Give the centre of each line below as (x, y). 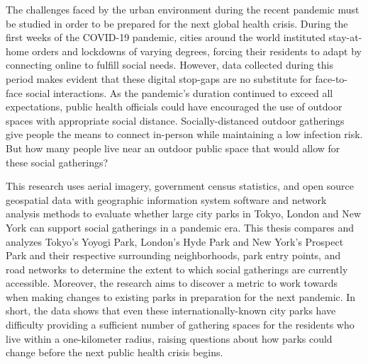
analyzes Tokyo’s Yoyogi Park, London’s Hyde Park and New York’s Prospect (175, 241)
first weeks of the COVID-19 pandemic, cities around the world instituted (166, 37)
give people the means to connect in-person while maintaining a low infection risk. (184, 134)
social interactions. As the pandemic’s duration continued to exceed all (179, 92)
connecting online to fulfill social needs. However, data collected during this (169, 65)
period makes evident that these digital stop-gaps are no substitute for (159, 78)
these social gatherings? (57, 162)
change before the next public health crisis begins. (115, 352)
